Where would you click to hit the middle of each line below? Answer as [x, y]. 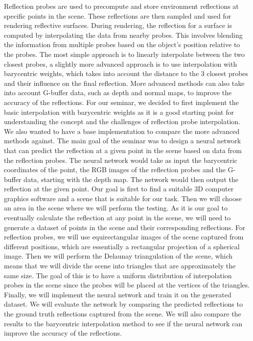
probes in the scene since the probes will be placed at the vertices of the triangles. [127, 285]
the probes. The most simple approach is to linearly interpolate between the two [124, 54]
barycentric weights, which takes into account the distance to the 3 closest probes [126, 73]
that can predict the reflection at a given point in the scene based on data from [123, 150]
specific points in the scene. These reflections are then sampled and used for [118, 15]
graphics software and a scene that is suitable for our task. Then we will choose [123, 198]
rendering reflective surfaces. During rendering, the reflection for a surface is [118, 25]
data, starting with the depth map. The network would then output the [131, 179]
